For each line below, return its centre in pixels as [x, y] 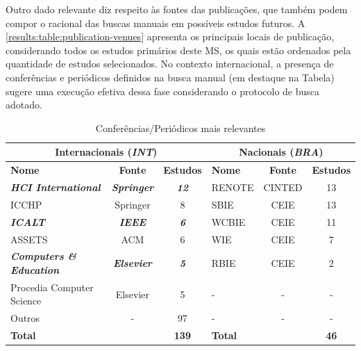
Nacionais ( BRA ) [281, 152]
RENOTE [233, 187]
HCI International [56, 187]
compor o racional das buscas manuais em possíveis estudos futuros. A [156, 23]
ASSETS [29, 239]
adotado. [24, 105]
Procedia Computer [52, 287]
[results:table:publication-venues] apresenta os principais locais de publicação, [170, 36]
